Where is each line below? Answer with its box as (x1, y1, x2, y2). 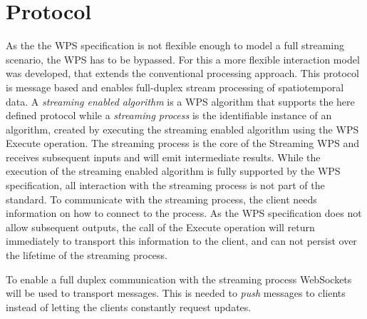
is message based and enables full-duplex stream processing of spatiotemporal (6, 79, 344, 94)
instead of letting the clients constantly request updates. (6, 299, 252, 314)
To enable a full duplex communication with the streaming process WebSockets (6, 271, 352, 286)
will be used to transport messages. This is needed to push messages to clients (6, 285, 346, 300)
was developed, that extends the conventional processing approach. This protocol (6, 66, 359, 81)
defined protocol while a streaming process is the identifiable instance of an (6, 108, 332, 123)
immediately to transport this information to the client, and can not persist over (6, 233, 357, 248)
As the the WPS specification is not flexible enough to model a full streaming (6, 38, 345, 53)
